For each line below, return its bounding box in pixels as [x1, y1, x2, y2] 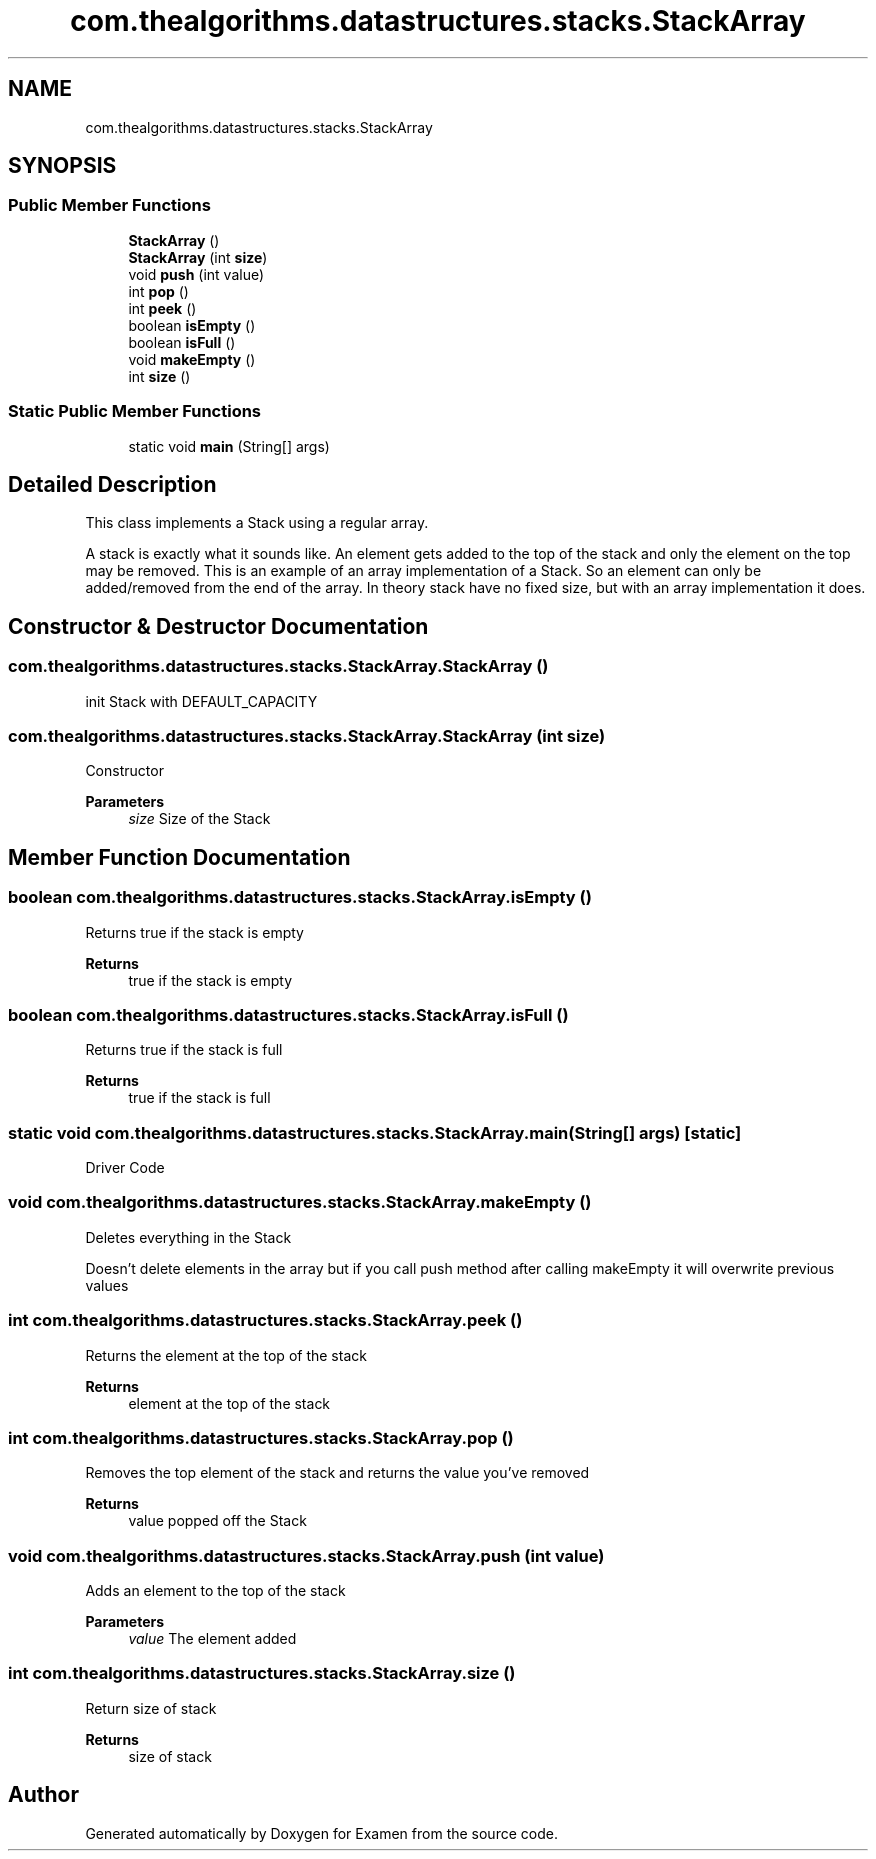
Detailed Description [8, 471, 217, 497]
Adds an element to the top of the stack [85, 1582, 346, 1600]
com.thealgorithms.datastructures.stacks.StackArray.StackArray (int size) [8, 726, 606, 746]
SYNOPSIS [8, 153, 117, 179]
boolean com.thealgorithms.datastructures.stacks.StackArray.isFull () [8, 1004, 569, 1025]
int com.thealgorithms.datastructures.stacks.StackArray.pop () [8, 1427, 514, 1448]
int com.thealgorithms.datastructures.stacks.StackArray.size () [8, 1663, 516, 1684]
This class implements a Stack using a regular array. [85, 514, 429, 532]
